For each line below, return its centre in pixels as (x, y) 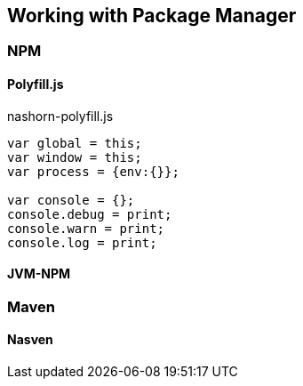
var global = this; (75, 143)
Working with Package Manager (152, 16)
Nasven (30, 340)
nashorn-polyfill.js (60, 116)
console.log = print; (82, 242)
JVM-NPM (39, 274)
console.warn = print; (86, 228)
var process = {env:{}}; (93, 171)
